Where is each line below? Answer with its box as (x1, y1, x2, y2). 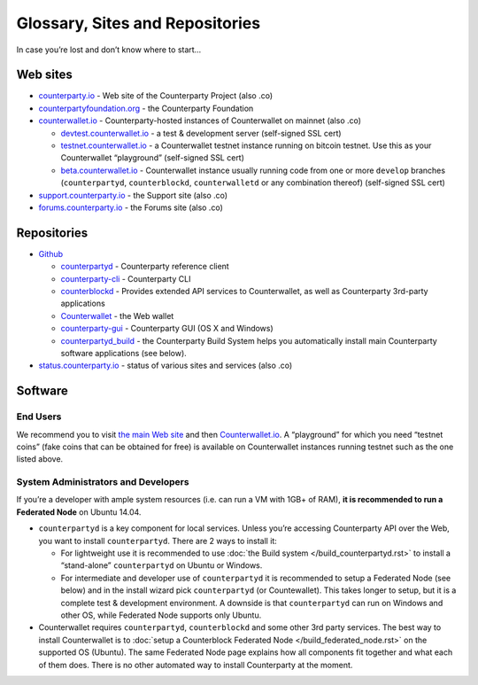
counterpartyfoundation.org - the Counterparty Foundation (38, 103, 254, 113)
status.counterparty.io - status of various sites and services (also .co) (38, 360, 293, 371)
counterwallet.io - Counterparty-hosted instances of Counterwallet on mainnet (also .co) (38, 115, 362, 126)
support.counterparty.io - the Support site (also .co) (38, 190, 228, 200)
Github (38, 248, 64, 259)
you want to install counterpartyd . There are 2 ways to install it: (38, 535, 278, 546)
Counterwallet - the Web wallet (60, 310, 174, 321)
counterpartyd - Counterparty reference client (60, 261, 229, 272)
